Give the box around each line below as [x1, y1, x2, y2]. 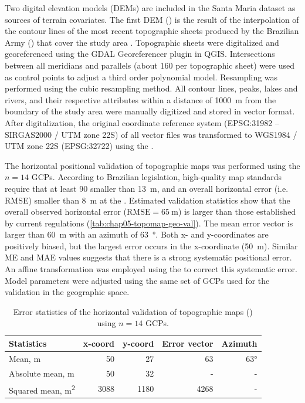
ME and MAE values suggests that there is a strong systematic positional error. [5, 251, 292, 263]
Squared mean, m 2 [9, 382, 75, 396]
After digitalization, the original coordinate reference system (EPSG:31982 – [5, 116, 279, 128]
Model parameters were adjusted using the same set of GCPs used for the [5, 274, 270, 286]
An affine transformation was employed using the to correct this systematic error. [5, 263, 297, 275]
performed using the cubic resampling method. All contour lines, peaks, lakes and [5, 82, 298, 94]
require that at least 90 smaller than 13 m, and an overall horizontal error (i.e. [5, 182, 289, 194]
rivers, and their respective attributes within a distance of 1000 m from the [5, 93, 276, 106]
